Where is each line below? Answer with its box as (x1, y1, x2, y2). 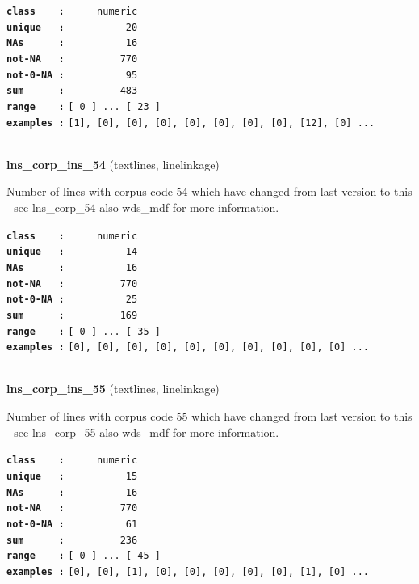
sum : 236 (6, 534, 138, 546)
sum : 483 (6, 85, 138, 97)
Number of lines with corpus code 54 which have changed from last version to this (6, 183, 413, 200)
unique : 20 (6, 21, 138, 33)
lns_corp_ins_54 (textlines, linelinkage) (6, 155, 220, 172)
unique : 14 (6, 246, 138, 258)
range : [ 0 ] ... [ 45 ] (6, 550, 161, 562)
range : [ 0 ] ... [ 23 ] (6, 100, 161, 112)
